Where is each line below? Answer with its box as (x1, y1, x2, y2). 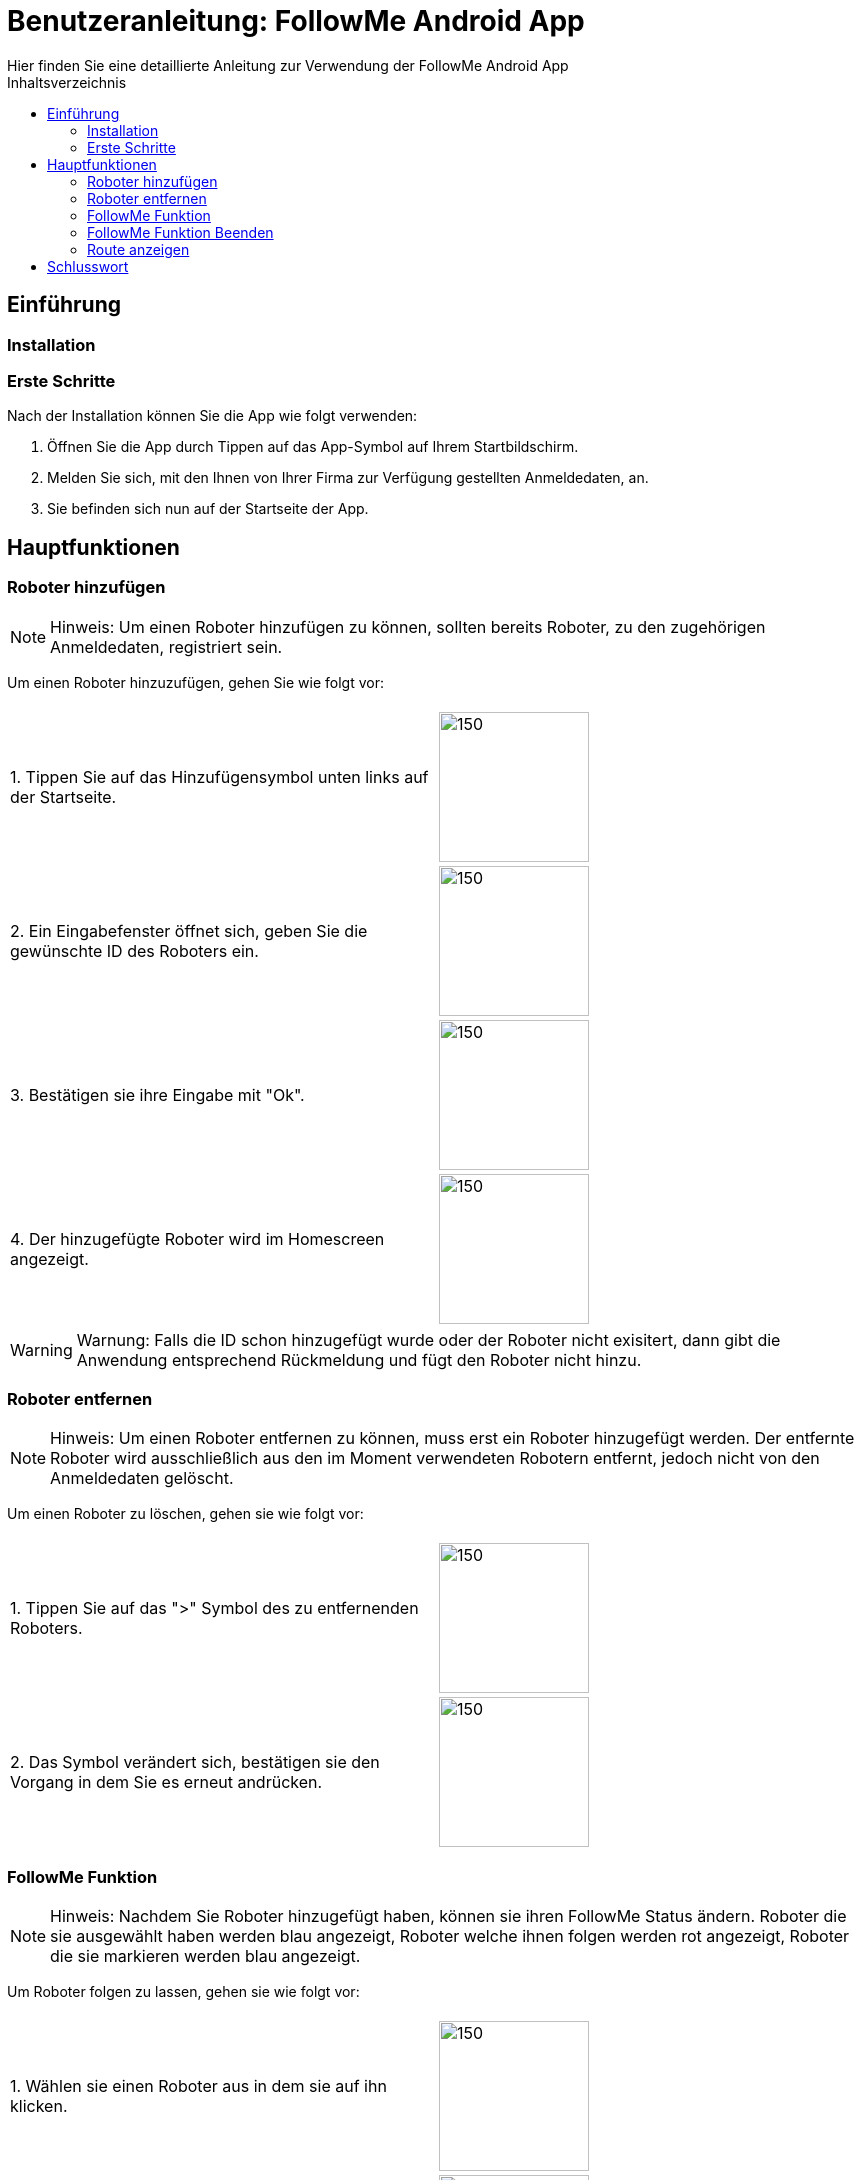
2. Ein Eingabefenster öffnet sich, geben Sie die (10, 920, 368, 941)
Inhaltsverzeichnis (7, 73, 127, 91)
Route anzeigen (87, 240, 190, 258)
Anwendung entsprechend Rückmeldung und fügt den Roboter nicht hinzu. (76, 1349, 642, 1370)
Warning (10, 1339, 73, 1360)
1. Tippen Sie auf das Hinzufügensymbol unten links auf (10, 766, 429, 787)
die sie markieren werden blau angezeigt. (50, 1946, 361, 1967)
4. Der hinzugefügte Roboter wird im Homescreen (10, 1228, 385, 1249)
